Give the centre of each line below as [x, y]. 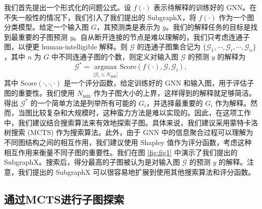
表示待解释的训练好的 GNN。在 [205, 7]
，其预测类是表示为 [128, 27]
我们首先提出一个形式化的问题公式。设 [68, 7]
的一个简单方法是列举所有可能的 [83, 102]
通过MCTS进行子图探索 [64, 199]
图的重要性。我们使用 [39, 93]
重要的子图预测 [43, 37]
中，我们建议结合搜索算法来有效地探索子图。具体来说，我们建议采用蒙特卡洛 [131, 122]
